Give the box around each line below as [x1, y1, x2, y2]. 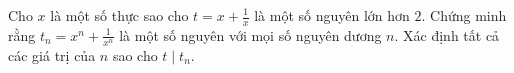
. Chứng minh [421, 5, 507, 25]
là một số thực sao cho [50, 5, 189, 25]
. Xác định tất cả [394, 24, 500, 45]
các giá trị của [8, 44, 96, 65]
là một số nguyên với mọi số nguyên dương [119, 24, 382, 45]
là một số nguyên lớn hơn [254, 5, 410, 25]
